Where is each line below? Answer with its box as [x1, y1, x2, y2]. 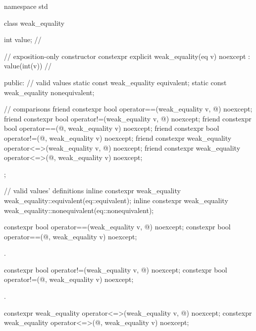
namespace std [4, 1, 48, 11]
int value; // [4, 34, 42, 45]
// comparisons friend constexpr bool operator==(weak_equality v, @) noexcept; [4, 104, 253, 114]
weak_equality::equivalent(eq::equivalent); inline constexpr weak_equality [4, 195, 228, 205]
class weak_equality [4, 17, 65, 28]
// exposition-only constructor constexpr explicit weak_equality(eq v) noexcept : [4, 51, 250, 61]
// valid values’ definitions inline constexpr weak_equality [4, 185, 181, 196]
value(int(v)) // [4, 60, 52, 71]
